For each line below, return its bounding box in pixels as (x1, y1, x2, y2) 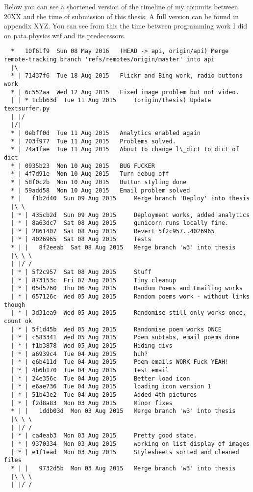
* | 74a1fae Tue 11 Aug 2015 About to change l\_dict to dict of (11, 146, 239, 153)
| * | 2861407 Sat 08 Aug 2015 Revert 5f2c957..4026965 (11, 227, 215, 235)
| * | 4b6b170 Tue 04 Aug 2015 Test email (11, 366, 169, 374)
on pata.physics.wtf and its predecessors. (4, 30, 126, 40)
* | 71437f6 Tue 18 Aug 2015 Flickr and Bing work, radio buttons (11, 72, 243, 80)
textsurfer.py (4, 105, 50, 112)
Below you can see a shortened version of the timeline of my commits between (4, 1, 238, 11)
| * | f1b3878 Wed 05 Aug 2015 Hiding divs (11, 342, 173, 349)
